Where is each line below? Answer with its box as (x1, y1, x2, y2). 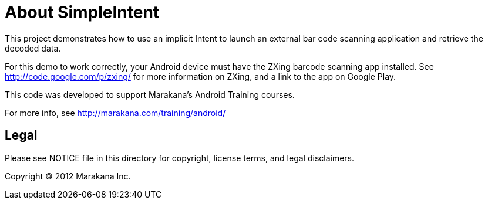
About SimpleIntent (5, 2, 160, 22)
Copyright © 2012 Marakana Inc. (5, 171, 131, 181)
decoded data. (5, 43, 61, 53)
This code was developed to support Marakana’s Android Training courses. (5, 89, 295, 100)
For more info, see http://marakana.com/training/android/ (5, 107, 226, 118)
